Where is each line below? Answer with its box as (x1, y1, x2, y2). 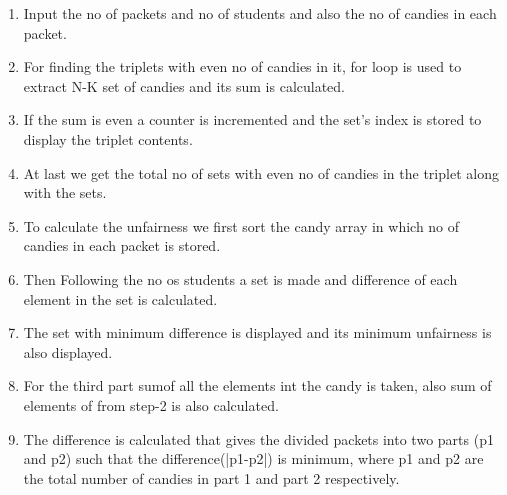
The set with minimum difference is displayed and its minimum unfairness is (23, 322, 492, 343)
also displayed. (23, 341, 113, 362)
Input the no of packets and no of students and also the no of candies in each (23, 3, 497, 23)
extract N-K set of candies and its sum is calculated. (23, 75, 346, 96)
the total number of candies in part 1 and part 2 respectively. (23, 467, 400, 488)
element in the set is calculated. (23, 288, 218, 309)
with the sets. (23, 182, 107, 203)
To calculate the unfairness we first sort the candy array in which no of (23, 215, 460, 236)
